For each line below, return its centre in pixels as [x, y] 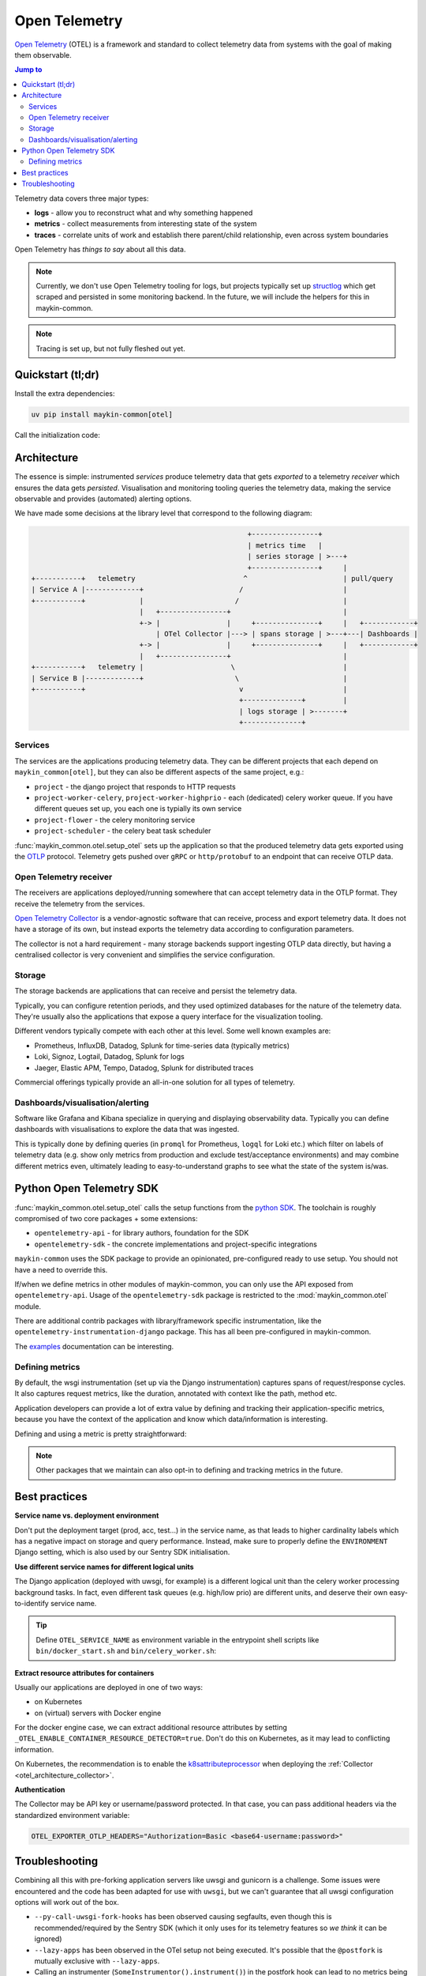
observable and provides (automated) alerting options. [103, 499]
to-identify [32, 1603]
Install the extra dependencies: [65, 394]
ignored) [48, 1939]
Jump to [28, 70]
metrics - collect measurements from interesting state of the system [146, 224]
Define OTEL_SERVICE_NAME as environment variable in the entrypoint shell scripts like [177, 1639]
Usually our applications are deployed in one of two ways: [108, 1687]
